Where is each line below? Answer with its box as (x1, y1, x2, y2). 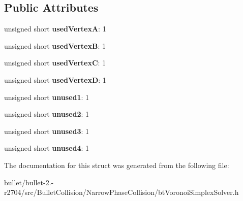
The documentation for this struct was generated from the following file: (4, 159, 229, 170)
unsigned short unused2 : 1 (4, 109, 89, 119)
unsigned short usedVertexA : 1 (4, 23, 106, 34)
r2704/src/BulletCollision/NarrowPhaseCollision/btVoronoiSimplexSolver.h (4, 187, 239, 197)
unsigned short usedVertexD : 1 (4, 74, 106, 85)
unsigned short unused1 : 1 (4, 91, 89, 102)
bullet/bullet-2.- (4, 177, 54, 187)
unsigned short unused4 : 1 (4, 143, 89, 153)
